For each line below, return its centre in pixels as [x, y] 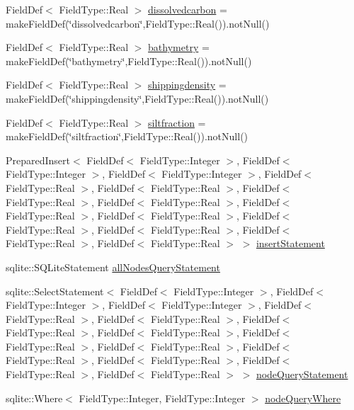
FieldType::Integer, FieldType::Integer [162, 398]
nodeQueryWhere [303, 398]
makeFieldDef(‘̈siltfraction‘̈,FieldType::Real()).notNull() [127, 136]
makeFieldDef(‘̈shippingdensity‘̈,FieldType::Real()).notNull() [137, 98]
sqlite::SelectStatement [55, 291]
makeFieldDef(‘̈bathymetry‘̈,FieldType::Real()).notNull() [129, 61]
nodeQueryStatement [302, 374]
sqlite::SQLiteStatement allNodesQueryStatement [113, 267]
